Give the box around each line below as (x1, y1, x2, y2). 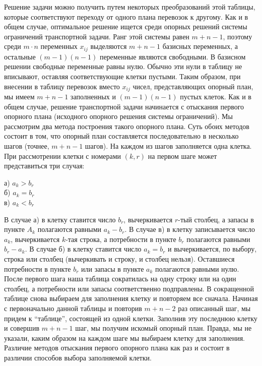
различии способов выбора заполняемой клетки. (4, 352, 152, 362)
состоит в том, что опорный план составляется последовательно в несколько (4, 131, 239, 141)
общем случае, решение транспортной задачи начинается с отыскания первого (4, 101, 244, 111)
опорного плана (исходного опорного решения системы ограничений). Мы (4, 111, 233, 121)
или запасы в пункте (81, 263, 144, 274)
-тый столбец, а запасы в (178, 214, 254, 224)
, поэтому (223, 31, 252, 41)
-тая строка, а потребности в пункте (65, 233, 176, 244)
